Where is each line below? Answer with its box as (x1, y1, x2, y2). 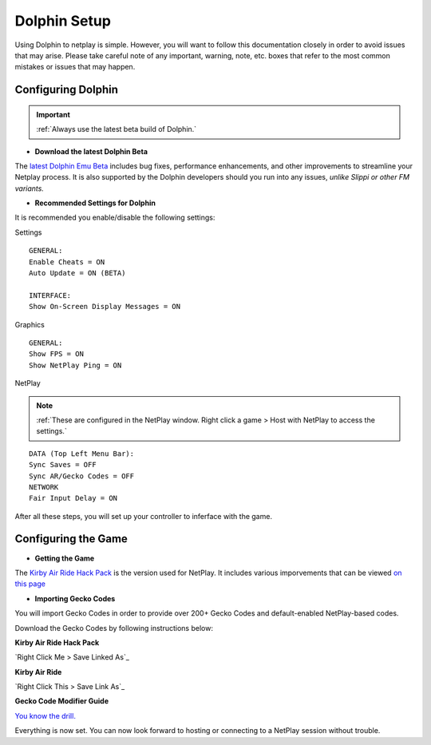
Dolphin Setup (14, 12, 112, 30)
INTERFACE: (29, 291, 72, 299)
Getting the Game (34, 553, 95, 563)
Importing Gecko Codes (34, 593, 116, 603)
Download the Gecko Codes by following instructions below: (14, 623, 213, 632)
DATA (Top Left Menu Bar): (29, 449, 135, 458)
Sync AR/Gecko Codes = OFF (29, 471, 135, 481)
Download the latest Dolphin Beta (34, 146, 148, 156)
